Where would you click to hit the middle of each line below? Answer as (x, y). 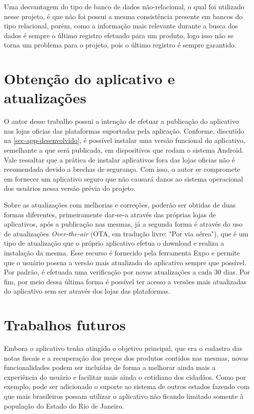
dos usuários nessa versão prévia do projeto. (70, 188)
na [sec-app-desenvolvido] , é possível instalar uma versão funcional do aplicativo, (125, 140)
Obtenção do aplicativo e (90, 79)
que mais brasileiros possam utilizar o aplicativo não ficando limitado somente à (124, 396)
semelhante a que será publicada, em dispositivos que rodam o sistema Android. (124, 150)
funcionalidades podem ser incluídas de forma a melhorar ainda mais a (110, 367)
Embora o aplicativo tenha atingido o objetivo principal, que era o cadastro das (123, 348)
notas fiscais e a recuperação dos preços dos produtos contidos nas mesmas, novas (126, 357)
